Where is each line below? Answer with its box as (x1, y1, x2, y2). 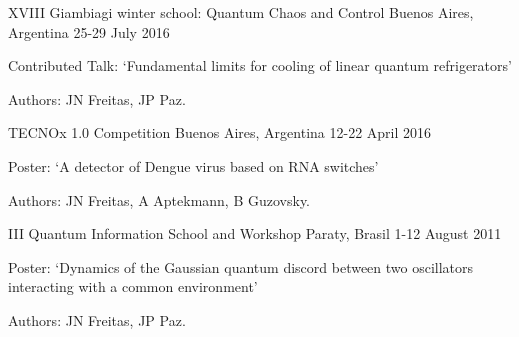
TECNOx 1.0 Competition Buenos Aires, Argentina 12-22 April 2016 (8, 122, 432, 143)
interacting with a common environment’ (8, 276, 258, 297)
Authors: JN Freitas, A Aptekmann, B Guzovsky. (8, 189, 311, 210)
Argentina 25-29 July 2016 (8, 21, 170, 42)
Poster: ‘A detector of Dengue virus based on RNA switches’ (8, 155, 379, 176)
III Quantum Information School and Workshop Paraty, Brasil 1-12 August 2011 (8, 223, 502, 244)
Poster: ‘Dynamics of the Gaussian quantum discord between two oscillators (8, 256, 474, 277)
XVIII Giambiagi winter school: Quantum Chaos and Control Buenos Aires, (8, 2, 474, 22)
